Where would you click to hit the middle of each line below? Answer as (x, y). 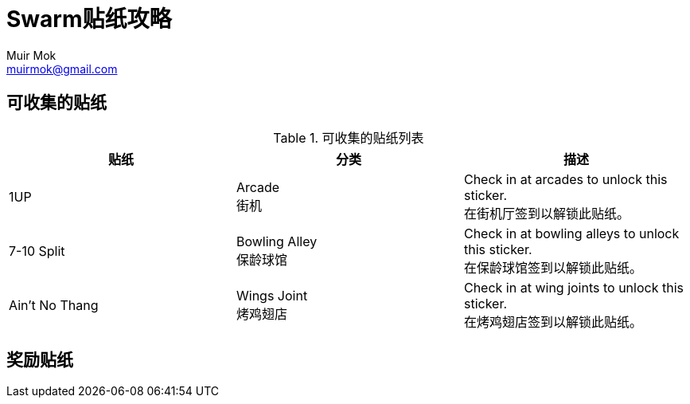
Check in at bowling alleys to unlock (571, 233)
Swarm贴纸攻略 (89, 19)
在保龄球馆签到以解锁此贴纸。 (553, 267)
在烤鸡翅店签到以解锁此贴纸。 (553, 322)
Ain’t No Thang (54, 305)
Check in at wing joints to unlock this (573, 287)
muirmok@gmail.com (62, 69)
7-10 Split (37, 251)
